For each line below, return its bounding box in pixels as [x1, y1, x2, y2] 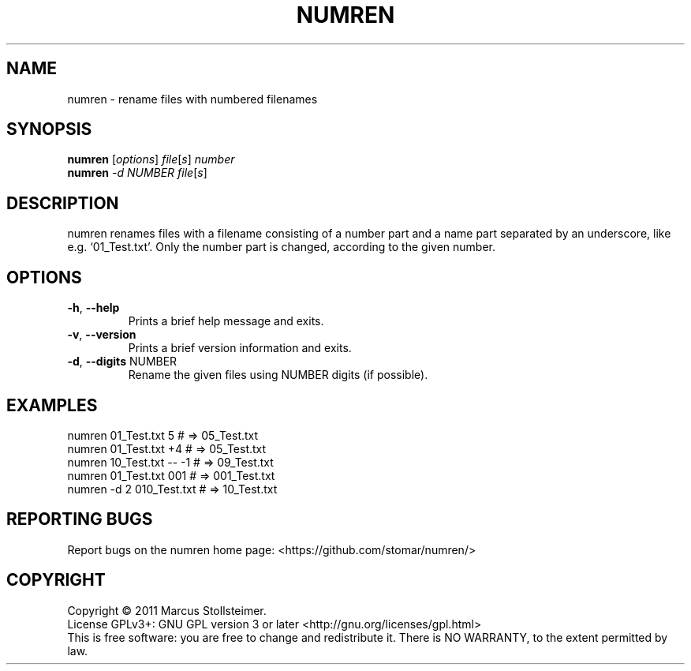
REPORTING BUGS [6, 509, 153, 530]
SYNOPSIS [6, 119, 92, 140]
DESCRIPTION [6, 193, 119, 213]
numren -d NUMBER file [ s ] [67, 166, 207, 180]
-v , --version [67, 328, 136, 342]
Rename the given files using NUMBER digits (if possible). [128, 368, 428, 382]
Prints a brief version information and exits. [128, 341, 352, 355]
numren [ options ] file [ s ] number [67, 152, 235, 167]
